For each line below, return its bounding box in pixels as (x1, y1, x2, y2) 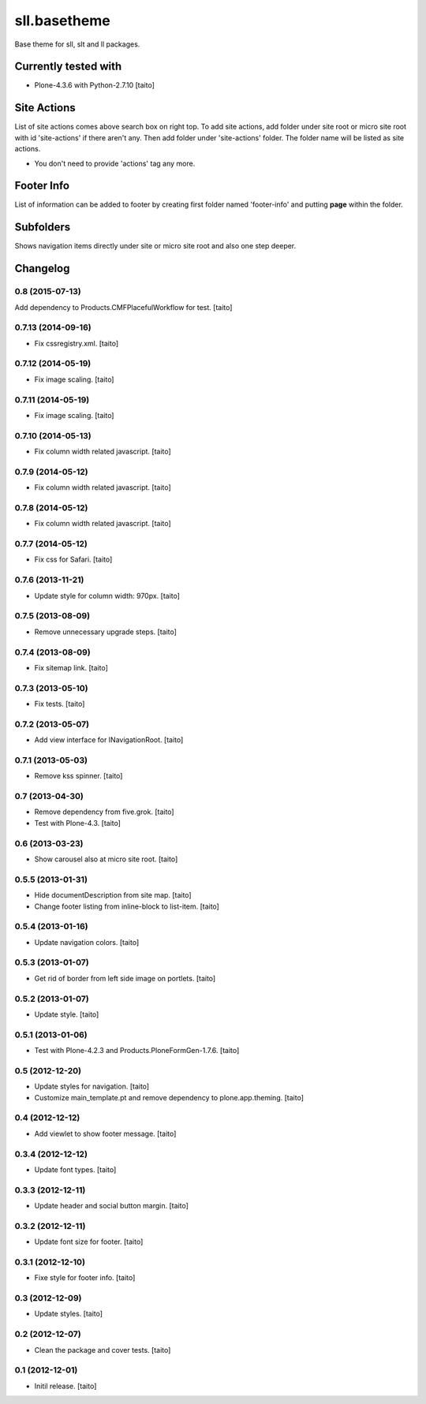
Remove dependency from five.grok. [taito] (34, 807, 174, 816)
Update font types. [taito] (34, 1164, 117, 1174)
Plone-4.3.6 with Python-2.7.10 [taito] (34, 80, 155, 90)
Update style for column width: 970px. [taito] (34, 591, 181, 600)
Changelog (14, 262, 70, 275)
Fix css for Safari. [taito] (34, 555, 113, 564)
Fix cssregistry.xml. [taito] (34, 338, 118, 348)
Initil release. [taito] (34, 1381, 97, 1391)
